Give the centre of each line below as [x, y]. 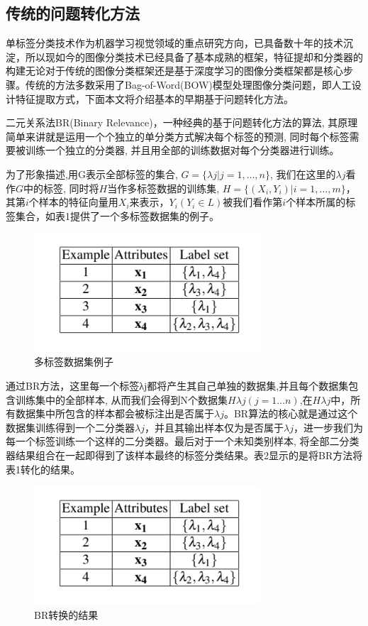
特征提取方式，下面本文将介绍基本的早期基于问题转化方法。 [154, 98]
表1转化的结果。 [43, 469]
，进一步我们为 [328, 427]
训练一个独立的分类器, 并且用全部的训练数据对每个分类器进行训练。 [182, 150]
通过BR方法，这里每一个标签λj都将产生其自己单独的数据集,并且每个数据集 [177, 386]
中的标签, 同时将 [61, 188]
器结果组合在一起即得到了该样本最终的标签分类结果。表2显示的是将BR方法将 [184, 455]
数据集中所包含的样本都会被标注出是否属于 [115, 413]
